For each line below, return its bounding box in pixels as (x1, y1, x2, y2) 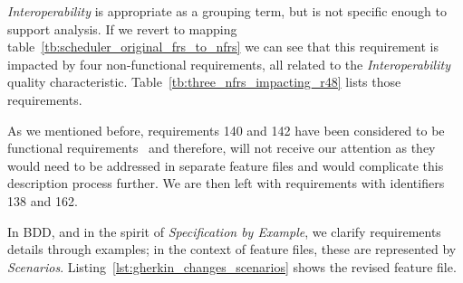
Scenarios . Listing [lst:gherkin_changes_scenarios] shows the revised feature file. (7, 257, 457, 276)
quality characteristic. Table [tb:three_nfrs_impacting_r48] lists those (7, 72, 401, 91)
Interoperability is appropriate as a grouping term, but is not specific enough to (7, 2, 447, 20)
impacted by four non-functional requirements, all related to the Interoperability (7, 54, 450, 73)
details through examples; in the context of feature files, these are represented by (7, 240, 457, 259)
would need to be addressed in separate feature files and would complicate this (7, 156, 444, 175)
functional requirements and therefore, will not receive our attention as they (7, 138, 436, 157)
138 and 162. (7, 191, 78, 210)
